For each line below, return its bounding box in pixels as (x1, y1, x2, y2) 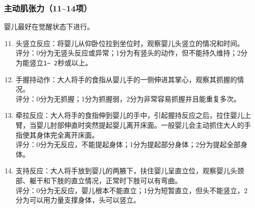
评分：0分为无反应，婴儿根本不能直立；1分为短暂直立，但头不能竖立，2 (15, 185, 248, 195)
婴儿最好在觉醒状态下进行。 (4, 21, 94, 32)
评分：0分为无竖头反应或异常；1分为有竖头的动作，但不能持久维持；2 (15, 48, 241, 58)
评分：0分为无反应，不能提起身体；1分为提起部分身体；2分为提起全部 (15, 139, 241, 150)
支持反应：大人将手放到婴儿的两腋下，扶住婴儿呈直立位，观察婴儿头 (15, 165, 237, 176)
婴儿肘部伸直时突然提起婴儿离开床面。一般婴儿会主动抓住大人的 (36, 120, 244, 130)
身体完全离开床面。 (36, 129, 99, 140)
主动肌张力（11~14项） (4, 1, 92, 14)
